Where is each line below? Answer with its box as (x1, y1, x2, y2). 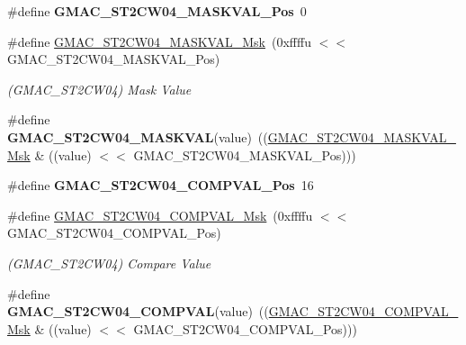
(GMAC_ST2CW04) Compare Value (7, 253, 211, 272)
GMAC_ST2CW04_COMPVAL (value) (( (7, 302, 269, 321)
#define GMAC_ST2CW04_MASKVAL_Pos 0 (7, 2, 307, 20)
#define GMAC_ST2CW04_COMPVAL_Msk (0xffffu (7, 205, 313, 224)
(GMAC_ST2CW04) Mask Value (7, 79, 192, 98)
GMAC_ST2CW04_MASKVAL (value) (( (7, 127, 268, 146)
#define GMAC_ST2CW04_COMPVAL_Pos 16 (7, 176, 314, 195)
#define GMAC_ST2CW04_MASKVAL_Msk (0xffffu (7, 32, 311, 50)
